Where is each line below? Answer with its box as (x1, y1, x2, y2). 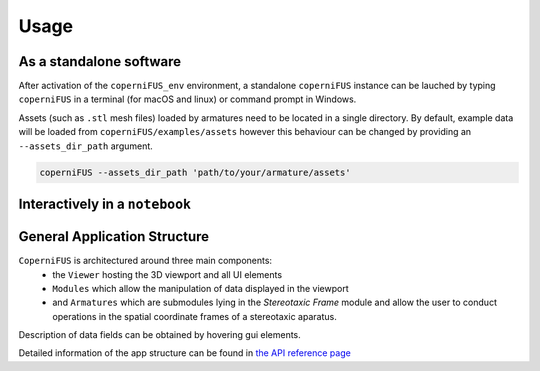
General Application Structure (18, 228, 210, 245)
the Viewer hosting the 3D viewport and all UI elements (52, 268, 283, 280)
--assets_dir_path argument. (18, 140, 154, 152)
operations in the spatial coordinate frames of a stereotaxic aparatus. (52, 310, 337, 322)
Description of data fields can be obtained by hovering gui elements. (18, 329, 302, 341)
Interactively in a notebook (18, 196, 192, 213)
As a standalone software (18, 53, 182, 70)
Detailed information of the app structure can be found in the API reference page (18, 347, 352, 359)
